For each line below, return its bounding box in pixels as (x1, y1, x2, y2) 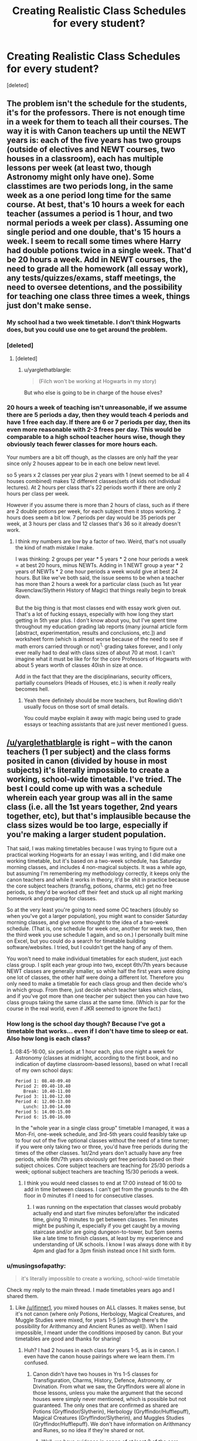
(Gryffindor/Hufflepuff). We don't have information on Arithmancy (32, 1420, 191, 1427)
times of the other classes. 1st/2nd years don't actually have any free (15, 1149, 182, 1156)
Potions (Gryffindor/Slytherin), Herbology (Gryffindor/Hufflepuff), (32, 1408, 191, 1415)
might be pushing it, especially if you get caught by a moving (32, 1222, 180, 1229)
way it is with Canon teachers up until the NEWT (6, 126, 186, 136)
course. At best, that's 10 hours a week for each (6, 200, 185, 210)
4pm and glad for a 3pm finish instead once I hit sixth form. (32, 1247, 176, 1254)
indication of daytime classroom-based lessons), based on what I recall (15, 1060, 188, 1067)
